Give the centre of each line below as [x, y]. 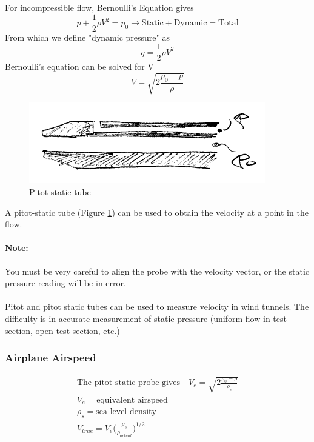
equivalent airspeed [132, 400]
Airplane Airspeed [51, 357]
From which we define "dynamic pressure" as [87, 37]
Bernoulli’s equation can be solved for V [79, 66]
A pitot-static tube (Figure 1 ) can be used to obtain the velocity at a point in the [157, 212]
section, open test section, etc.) [62, 330]
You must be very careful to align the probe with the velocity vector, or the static [157, 271]
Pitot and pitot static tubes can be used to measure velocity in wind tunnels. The [157, 306]
